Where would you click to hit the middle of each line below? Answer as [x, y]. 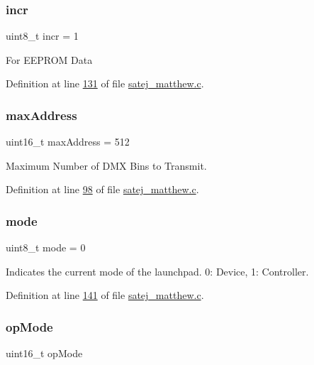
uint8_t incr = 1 [42, 36]
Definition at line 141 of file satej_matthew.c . [105, 295]
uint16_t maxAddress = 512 [68, 142]
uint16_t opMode [44, 353]
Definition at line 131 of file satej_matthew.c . [105, 83]
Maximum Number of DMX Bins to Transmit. [106, 165]
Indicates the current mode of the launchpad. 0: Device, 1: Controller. [157, 271]
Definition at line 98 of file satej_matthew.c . [102, 189]
